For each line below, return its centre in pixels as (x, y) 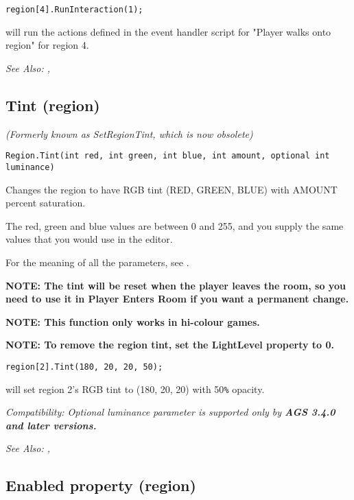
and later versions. (51, 425)
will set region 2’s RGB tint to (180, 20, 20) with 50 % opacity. (135, 389)
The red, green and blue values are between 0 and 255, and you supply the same (175, 225)
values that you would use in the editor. (89, 239)
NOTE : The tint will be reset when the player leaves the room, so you (176, 285)
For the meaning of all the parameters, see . (97, 262)
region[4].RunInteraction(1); (74, 10)
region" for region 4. (47, 45)
